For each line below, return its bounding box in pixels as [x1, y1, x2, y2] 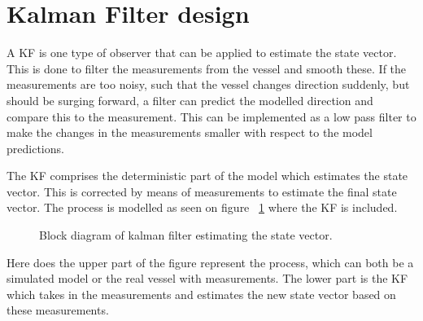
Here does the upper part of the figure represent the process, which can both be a [7, 253, 414, 270]
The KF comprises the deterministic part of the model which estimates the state [7, 167, 408, 184]
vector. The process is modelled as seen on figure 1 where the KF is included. [7, 199, 398, 216]
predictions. [7, 139, 64, 156]
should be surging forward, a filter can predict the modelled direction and [7, 91, 373, 108]
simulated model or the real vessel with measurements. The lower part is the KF [7, 270, 408, 287]
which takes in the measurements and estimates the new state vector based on [7, 285, 396, 302]
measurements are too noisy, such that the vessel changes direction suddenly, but [7, 76, 410, 93]
